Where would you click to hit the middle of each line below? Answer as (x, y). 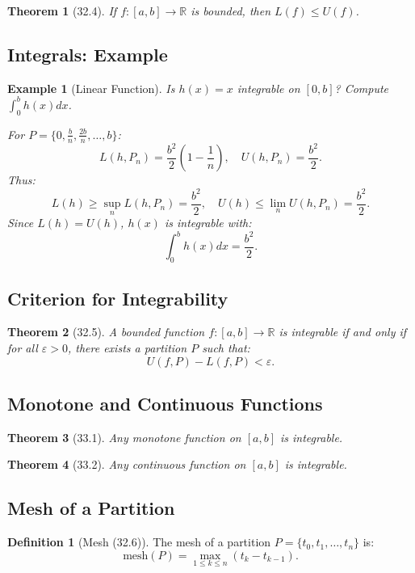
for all (23, 347)
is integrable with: (208, 223)
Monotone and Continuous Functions (165, 403)
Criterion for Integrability (118, 298)
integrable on (268, 88)
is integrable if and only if (343, 332)
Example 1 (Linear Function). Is (91, 88)
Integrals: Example (88, 54)
